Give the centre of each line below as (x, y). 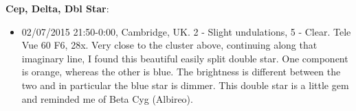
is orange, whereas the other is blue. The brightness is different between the (181, 72)
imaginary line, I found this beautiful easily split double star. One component (185, 58)
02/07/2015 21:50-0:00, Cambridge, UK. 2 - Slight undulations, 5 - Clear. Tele (186, 31)
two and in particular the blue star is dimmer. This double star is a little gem (185, 85)
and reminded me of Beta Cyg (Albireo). (107, 98)
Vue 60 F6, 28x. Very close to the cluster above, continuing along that (169, 45)
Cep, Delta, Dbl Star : (57, 8)
